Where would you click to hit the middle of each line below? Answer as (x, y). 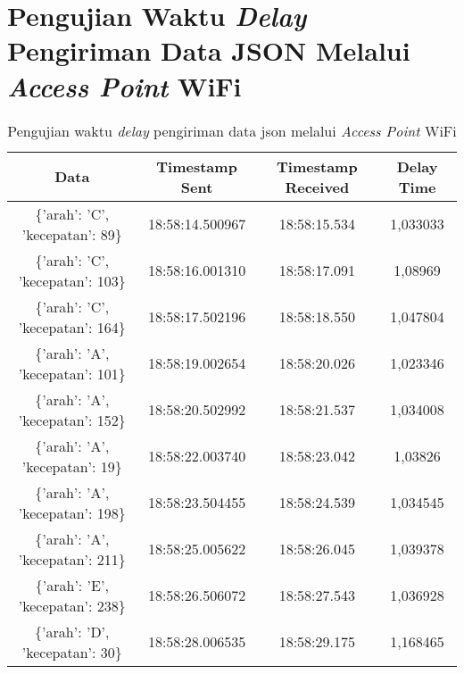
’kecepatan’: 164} (72, 327)
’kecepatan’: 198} (72, 512)
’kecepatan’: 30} (72, 652)
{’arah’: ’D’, (72, 631)
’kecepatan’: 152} (72, 420)
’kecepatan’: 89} (72, 234)
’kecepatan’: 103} (72, 280)
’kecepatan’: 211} (72, 559)
